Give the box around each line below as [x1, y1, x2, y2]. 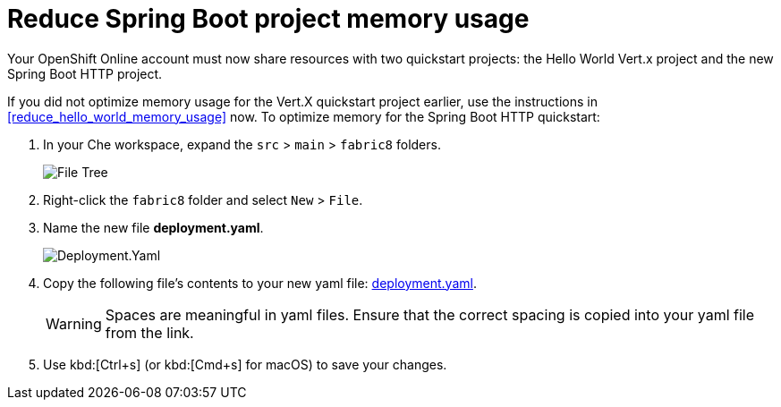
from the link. [105, 323, 194, 342]
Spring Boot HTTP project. [7, 65, 163, 81]
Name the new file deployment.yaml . [43, 219, 264, 235]
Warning [46, 314, 102, 333]
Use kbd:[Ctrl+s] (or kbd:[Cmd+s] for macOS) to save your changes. [43, 356, 447, 372]
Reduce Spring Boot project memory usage [7, 4, 530, 34]
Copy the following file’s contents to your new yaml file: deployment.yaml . [43, 275, 477, 291]
